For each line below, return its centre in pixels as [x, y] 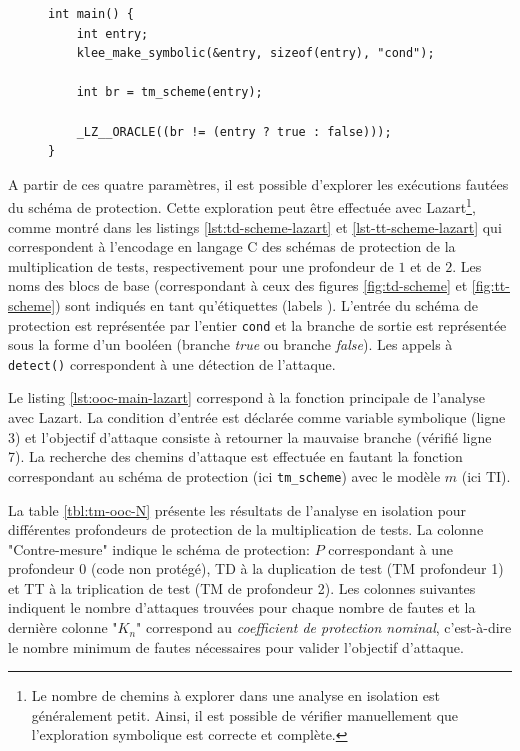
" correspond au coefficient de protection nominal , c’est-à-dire [324, 627]
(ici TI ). [486, 475]
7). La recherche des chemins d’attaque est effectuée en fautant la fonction [235, 456]
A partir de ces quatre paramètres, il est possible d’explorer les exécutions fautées [258, 183]
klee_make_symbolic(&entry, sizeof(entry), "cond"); [255, 53]
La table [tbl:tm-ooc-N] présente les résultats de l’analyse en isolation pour [237, 509]
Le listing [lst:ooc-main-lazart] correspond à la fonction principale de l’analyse [247, 397]
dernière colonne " [63, 627]
